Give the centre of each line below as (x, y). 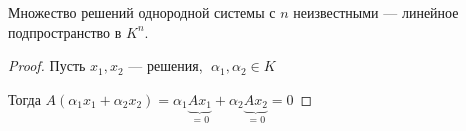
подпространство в (65, 31)
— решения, (165, 65)
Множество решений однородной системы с (142, 12)
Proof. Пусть (47, 65)
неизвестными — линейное (376, 12)
